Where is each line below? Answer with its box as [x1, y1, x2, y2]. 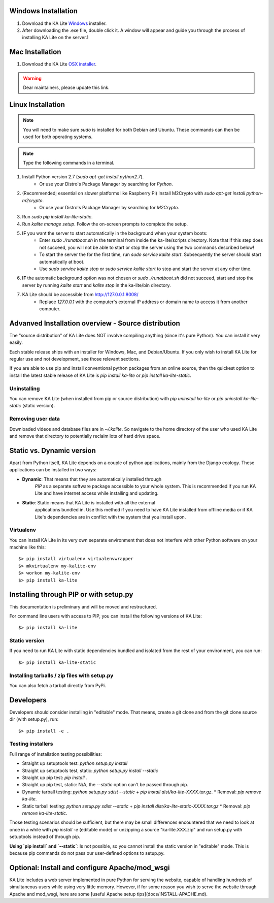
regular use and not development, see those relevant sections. [9, 356, 140, 362]
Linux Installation [9, 100, 65, 109]
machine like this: [9, 544, 46, 551]
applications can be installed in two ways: [9, 467, 96, 473]
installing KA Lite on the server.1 [22, 35, 89, 41]
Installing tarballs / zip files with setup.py [9, 672, 114, 679]
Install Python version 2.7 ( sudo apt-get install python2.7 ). [22, 174, 144, 180]
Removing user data [9, 415, 60, 423]
